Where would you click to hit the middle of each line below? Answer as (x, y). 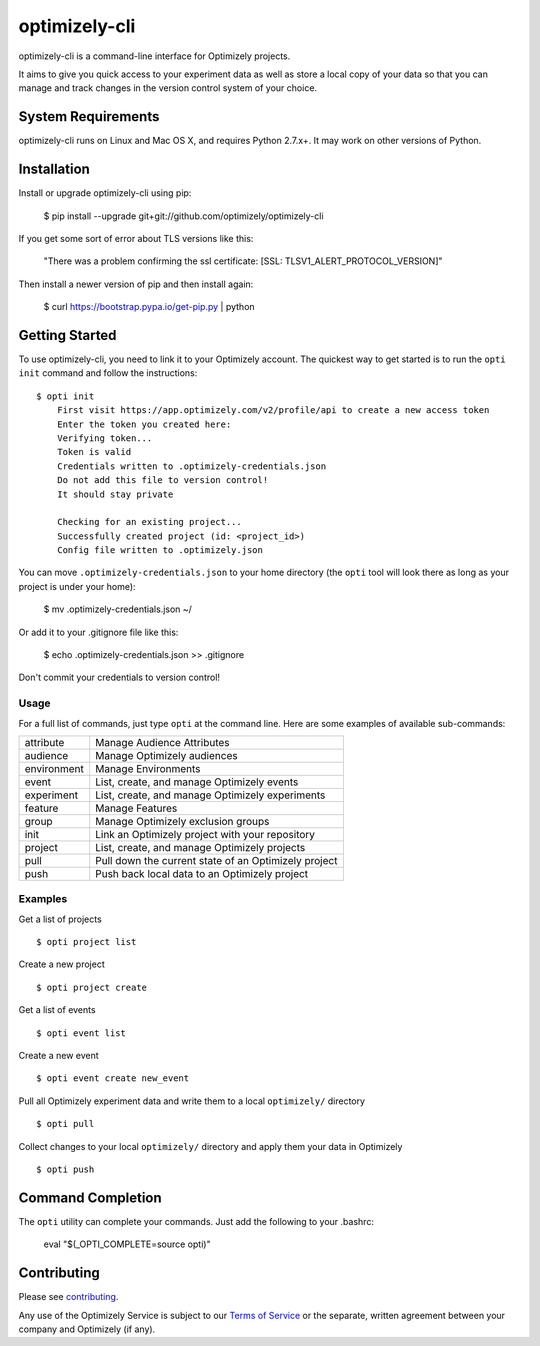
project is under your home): (77, 586)
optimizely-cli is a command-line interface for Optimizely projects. (154, 56)
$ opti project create (92, 987)
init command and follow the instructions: (108, 373)
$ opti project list (86, 942)
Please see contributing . (68, 1297)
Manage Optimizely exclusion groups (182, 821)
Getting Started (67, 335)
